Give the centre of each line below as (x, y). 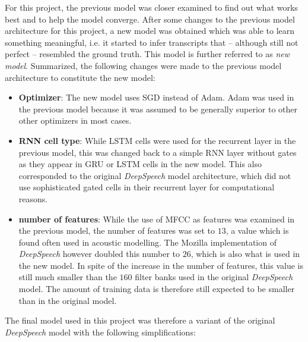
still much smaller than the (68, 277)
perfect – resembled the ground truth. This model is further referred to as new (147, 54)
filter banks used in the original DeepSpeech (214, 277)
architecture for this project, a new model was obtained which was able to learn (150, 31)
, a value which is (257, 230)
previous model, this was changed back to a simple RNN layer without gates (158, 152)
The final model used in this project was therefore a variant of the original (140, 320)
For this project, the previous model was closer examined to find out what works (151, 7)
